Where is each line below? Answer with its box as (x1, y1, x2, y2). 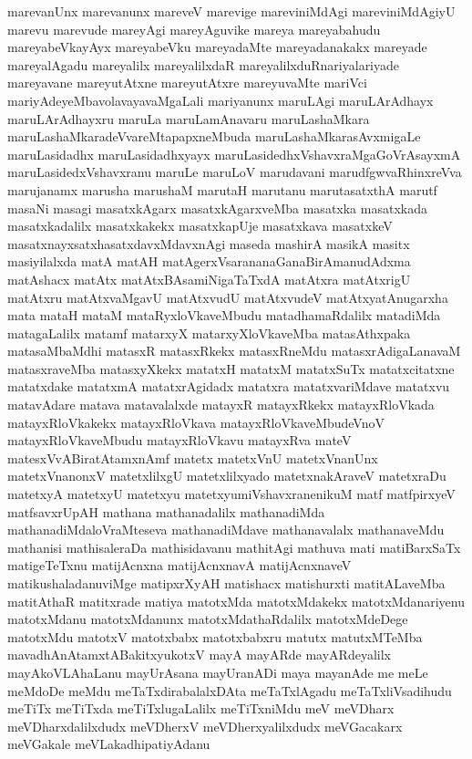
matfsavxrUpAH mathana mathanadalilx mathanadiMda (7, 502, 325, 521)
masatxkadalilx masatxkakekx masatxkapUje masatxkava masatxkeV (7, 216, 393, 235)
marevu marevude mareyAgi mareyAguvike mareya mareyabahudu (7, 19, 381, 38)
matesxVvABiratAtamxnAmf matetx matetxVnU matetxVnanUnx (7, 448, 378, 467)
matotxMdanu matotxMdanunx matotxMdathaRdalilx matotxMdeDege (7, 609, 408, 629)
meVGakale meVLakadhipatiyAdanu (7, 734, 210, 754)
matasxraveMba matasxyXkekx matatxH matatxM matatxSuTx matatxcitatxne (7, 359, 455, 378)
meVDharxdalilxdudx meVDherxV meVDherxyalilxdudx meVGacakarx (7, 716, 403, 735)
